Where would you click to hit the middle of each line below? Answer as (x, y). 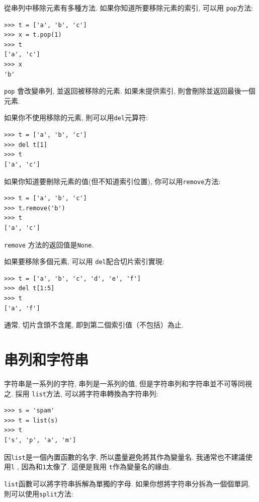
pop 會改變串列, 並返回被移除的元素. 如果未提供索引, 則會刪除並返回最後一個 (130, 91)
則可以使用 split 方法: (39, 493)
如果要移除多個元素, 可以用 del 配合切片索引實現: (84, 261)
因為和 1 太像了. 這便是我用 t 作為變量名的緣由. (96, 467)
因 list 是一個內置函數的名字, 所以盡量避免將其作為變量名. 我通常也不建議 (125, 456)
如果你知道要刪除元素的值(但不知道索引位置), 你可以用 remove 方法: (112, 181)
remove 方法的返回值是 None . (49, 244)
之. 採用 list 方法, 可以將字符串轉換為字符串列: (81, 393)
